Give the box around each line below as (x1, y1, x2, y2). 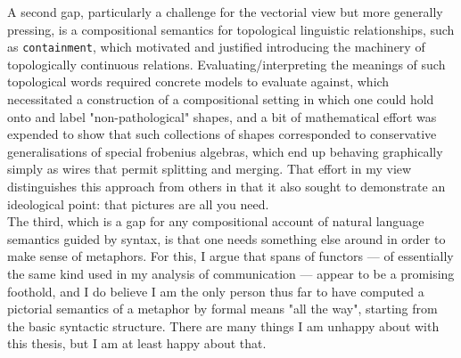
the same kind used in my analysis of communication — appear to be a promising (7, 264, 455, 282)
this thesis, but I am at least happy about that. (7, 334, 267, 353)
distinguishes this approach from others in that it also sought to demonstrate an (7, 177, 446, 195)
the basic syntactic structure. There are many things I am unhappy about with (7, 316, 440, 335)
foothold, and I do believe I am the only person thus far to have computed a (7, 281, 424, 300)
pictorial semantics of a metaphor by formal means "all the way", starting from (7, 299, 438, 318)
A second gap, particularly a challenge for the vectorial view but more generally (7, 3, 443, 20)
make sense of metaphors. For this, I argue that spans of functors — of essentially (7, 247, 454, 265)
